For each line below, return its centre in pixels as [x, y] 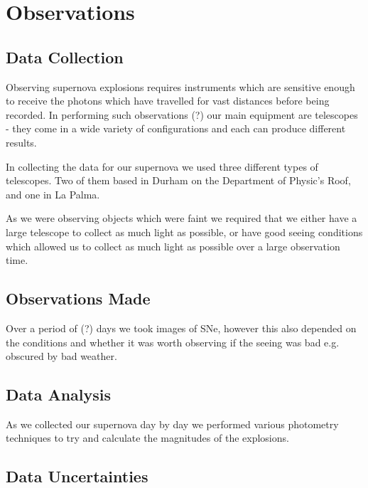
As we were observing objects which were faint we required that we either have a [182, 218]
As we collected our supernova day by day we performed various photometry [172, 424]
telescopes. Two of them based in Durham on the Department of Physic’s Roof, [178, 180]
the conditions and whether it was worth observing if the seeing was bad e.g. [173, 342]
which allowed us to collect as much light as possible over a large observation [173, 246]
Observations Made [78, 298]
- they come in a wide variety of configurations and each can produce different [176, 128]
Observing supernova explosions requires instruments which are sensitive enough [180, 86]
